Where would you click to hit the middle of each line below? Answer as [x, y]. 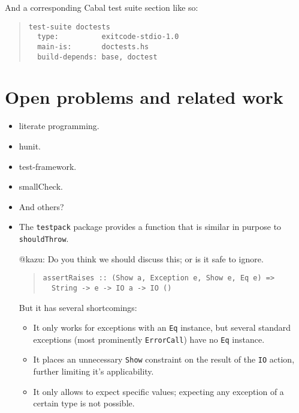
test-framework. [48, 166]
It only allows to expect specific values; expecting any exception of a [158, 391]
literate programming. [59, 126]
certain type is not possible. [84, 403]
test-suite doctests [69, 27]
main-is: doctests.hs [93, 47]
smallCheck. [41, 186]
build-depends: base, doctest [97, 57]
